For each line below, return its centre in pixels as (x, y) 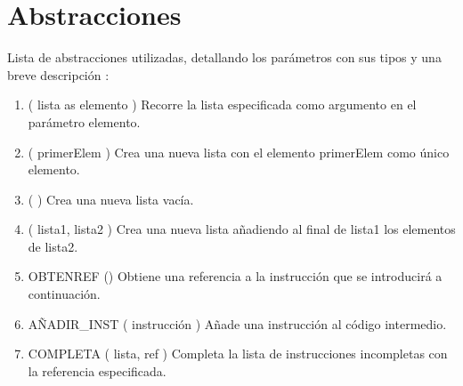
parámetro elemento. (84, 121)
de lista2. (53, 246)
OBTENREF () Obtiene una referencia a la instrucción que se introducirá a (235, 276)
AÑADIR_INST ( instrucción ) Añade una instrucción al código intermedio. (237, 323)
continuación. (64, 294)
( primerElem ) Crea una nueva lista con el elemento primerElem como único (239, 152)
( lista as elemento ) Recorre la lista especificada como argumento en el (222, 105)
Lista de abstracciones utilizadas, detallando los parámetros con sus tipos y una (224, 57)
